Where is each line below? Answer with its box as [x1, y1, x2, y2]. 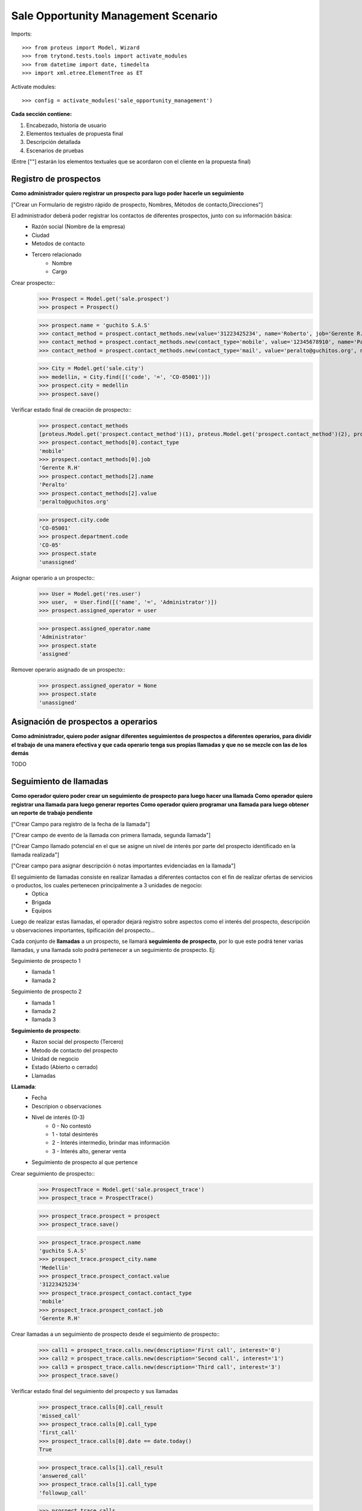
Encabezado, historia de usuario [26, 121, 107, 129]
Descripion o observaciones [31, 1102, 102, 1110]
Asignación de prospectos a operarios [11, 717, 158, 727]
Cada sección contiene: [11, 111, 72, 118]
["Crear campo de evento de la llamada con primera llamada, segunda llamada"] [11, 831, 211, 838]
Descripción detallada [26, 138, 81, 146]
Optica [31, 890, 48, 898]
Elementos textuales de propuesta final [26, 130, 124, 137]
